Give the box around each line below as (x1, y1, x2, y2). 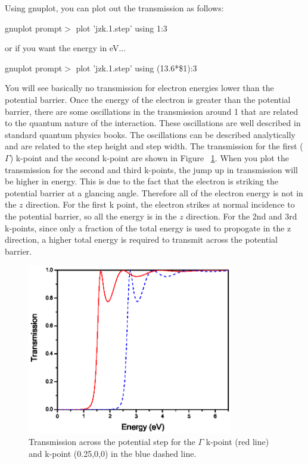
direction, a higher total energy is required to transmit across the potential (5, 233, 278, 246)
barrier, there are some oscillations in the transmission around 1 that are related (5, 105, 298, 117)
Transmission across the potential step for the (29, 435, 195, 448)
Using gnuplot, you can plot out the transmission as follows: (5, 2, 224, 14)
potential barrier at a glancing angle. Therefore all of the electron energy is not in (5, 186, 303, 199)
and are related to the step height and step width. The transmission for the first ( (5, 140, 303, 152)
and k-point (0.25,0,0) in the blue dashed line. (29, 447, 197, 459)
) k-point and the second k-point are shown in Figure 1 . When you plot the (10, 151, 289, 164)
